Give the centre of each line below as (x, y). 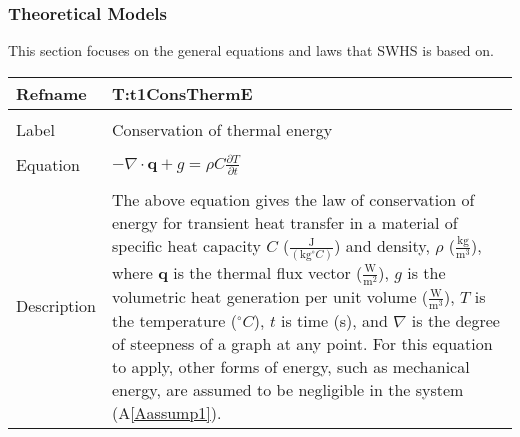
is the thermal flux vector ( (268, 272)
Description (56, 306)
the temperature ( (174, 321)
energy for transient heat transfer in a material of (284, 222)
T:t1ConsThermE (182, 93)
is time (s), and (334, 321)
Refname (51, 93)
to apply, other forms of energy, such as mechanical (290, 367)
